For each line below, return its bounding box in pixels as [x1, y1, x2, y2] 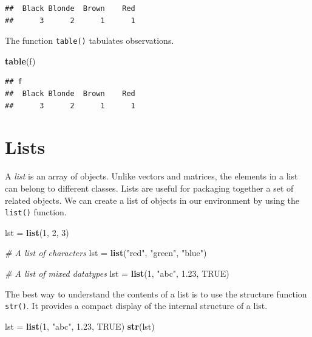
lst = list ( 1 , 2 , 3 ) [5, 226, 69, 238]
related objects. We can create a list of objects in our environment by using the [5, 193, 300, 206]
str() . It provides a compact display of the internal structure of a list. [5, 299, 268, 312]
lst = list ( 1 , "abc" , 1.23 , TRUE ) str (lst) [5, 319, 155, 332]
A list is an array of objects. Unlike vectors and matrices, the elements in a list [5, 170, 298, 182]
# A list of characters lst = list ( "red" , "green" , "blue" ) [5, 246, 207, 259]
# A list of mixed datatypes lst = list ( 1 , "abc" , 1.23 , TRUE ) [5, 266, 229, 279]
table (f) [5, 54, 36, 67]
